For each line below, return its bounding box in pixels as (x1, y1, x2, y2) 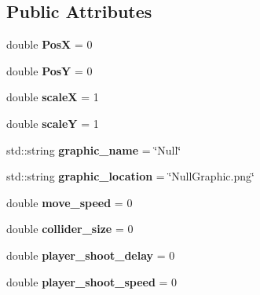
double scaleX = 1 (6, 89, 99, 105)
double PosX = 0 (6, 36, 93, 53)
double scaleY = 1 (6, 115, 99, 131)
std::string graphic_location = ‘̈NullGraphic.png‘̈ (6, 168, 255, 184)
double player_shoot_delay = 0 (6, 246, 175, 263)
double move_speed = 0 (6, 194, 133, 210)
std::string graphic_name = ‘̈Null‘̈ (6, 141, 181, 158)
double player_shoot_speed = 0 (6, 273, 178, 290)
